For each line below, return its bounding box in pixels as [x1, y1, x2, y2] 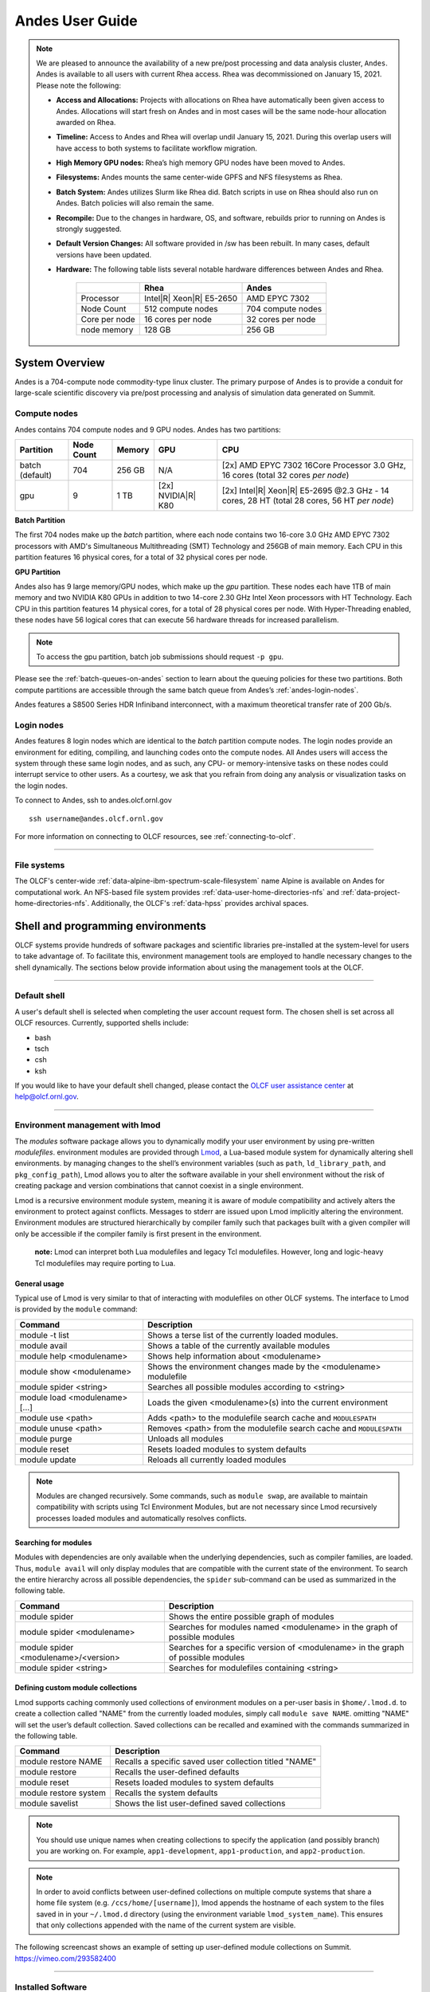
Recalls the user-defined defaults [114, 1767, 240, 1778]
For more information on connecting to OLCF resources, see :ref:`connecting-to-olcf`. [14, 831, 296, 841]
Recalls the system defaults [114, 1787, 218, 1798]
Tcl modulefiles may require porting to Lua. [34, 1258, 176, 1268]
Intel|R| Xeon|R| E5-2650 [143, 292, 238, 304]
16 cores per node [143, 313, 213, 324]
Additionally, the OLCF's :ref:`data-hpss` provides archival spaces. [91, 898, 309, 908]
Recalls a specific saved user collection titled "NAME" [114, 1756, 317, 1767]
